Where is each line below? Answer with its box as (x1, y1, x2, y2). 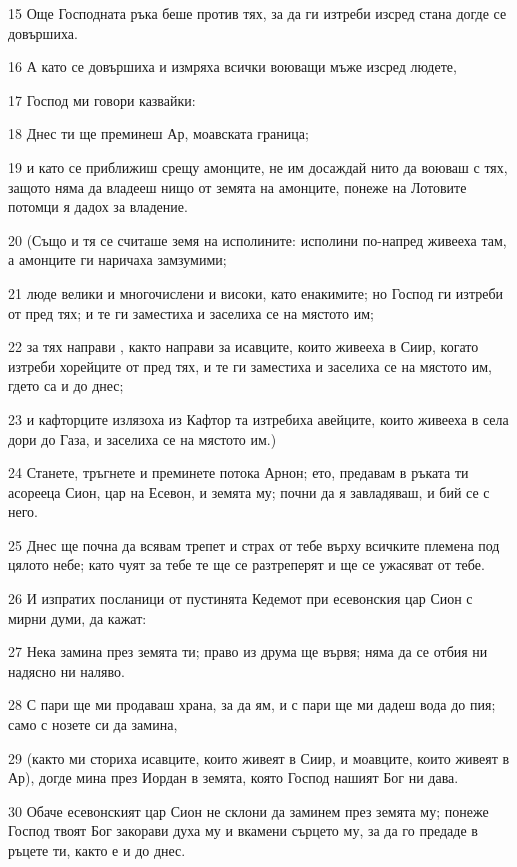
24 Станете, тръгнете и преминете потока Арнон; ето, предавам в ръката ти (8, 462, 469, 483)
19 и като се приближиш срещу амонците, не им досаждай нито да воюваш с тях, (8, 156, 508, 177)
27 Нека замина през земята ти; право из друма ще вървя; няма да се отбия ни (8, 641, 488, 662)
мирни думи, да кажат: (8, 607, 147, 628)
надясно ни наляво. (8, 660, 125, 681)
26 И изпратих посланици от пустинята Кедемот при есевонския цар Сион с (8, 588, 473, 609)
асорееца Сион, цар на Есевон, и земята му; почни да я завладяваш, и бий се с (8, 481, 490, 502)
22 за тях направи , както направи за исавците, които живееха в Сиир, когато (8, 336, 479, 357)
